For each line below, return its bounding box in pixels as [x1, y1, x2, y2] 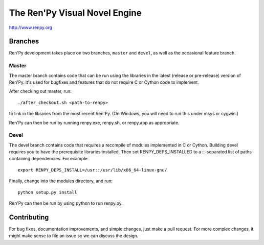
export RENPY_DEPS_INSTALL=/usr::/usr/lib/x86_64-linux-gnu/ [18, 167, 167, 172]
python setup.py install [18, 189, 77, 195]
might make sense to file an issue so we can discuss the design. [9, 233, 139, 239]
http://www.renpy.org [9, 24, 52, 30]
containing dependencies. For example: [9, 156, 89, 162]
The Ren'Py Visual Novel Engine [9, 7, 142, 18]
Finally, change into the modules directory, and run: [9, 178, 112, 184]
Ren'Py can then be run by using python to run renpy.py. [9, 200, 123, 206]
